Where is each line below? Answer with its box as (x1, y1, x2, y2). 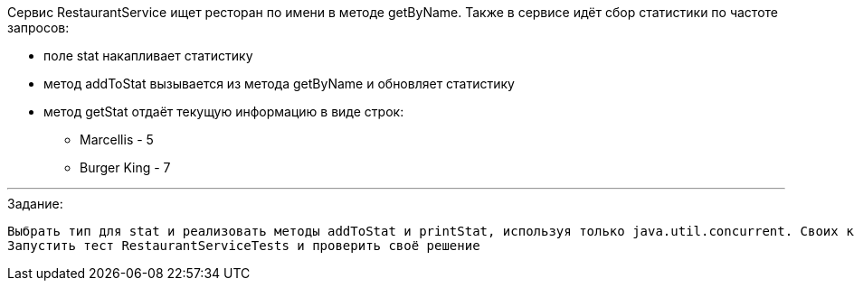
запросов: (7, 20, 70, 35)
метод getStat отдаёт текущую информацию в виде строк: (43, 104, 404, 119)
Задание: (7, 196, 63, 211)
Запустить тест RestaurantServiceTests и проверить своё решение (7, 238, 480, 253)
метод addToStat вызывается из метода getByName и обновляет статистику (43, 76, 515, 91)
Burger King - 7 (80, 160, 171, 175)
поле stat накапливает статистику (43, 48, 253, 63)
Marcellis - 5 (80, 132, 154, 147)
